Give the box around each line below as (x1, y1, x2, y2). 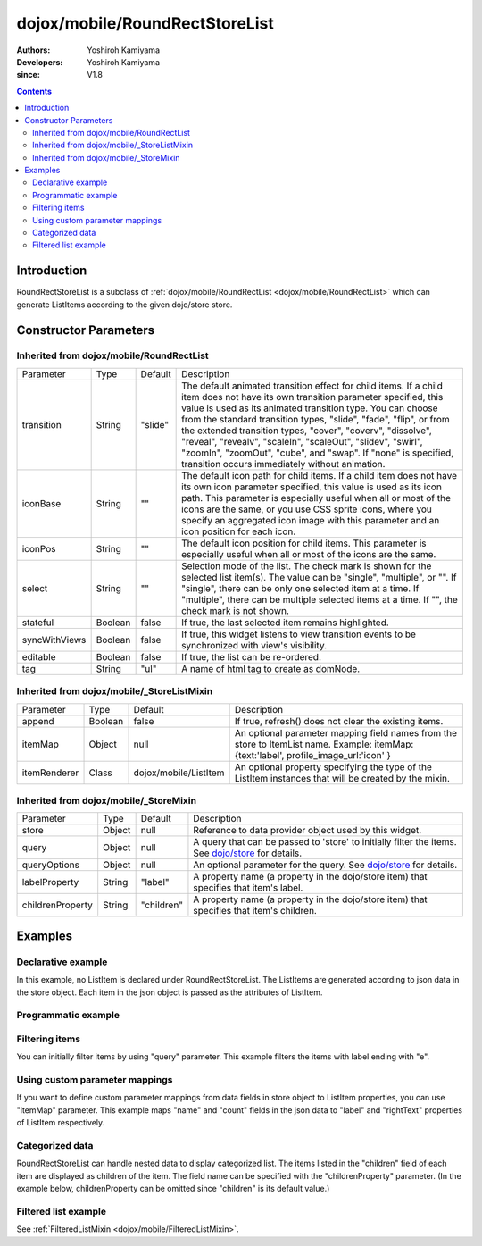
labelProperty (21, 876, 79, 889)
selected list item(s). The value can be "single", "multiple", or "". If (181, 571, 457, 583)
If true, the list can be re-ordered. (181, 650, 321, 663)
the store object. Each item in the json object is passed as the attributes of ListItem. (16, 987, 323, 998)
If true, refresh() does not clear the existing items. (234, 715, 444, 727)
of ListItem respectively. (16, 1117, 105, 1128)
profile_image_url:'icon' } (286, 748, 392, 761)
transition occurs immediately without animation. (181, 457, 386, 470)
